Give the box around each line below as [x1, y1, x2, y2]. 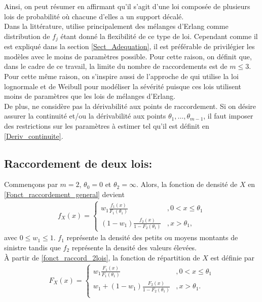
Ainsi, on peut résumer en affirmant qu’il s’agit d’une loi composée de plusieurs [4, 1, 250, 11]
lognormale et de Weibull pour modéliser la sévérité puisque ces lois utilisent [4, 81, 242, 91]
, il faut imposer [203, 110, 253, 121]
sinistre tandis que [4, 242, 61, 252]
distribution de [4, 30, 50, 41]
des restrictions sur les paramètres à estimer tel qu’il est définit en [4, 120, 209, 131]
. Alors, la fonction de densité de [136, 179, 238, 190]
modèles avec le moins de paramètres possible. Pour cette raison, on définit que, [4, 51, 252, 61]
